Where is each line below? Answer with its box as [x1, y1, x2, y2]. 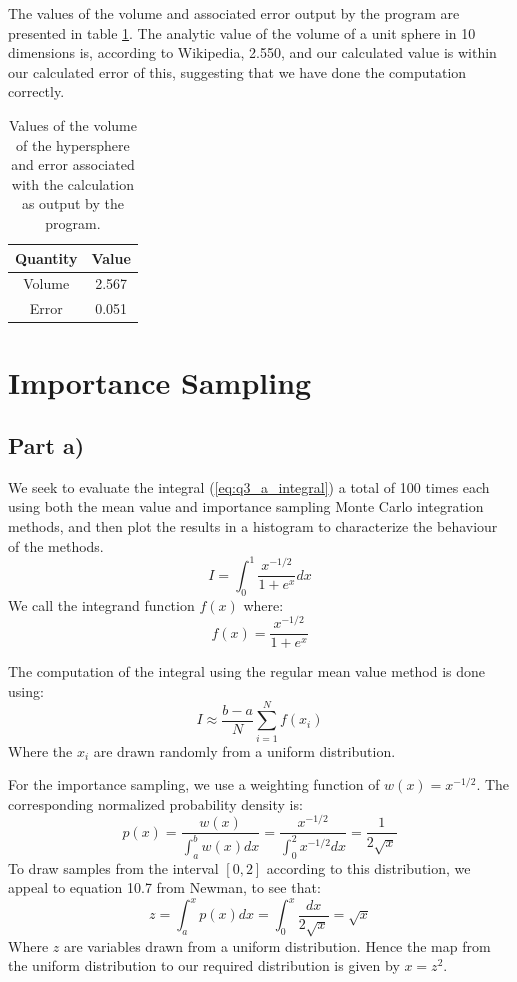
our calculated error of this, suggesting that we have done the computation [8, 61, 467, 82]
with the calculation [11, 173, 134, 194]
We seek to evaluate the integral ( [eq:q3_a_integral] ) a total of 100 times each [8, 476, 490, 497]
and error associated [11, 154, 135, 175]
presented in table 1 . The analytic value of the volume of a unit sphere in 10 [8, 22, 476, 43]
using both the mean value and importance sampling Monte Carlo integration [8, 496, 484, 517]
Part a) [8, 430, 85, 461]
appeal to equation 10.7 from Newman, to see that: [8, 877, 321, 898]
